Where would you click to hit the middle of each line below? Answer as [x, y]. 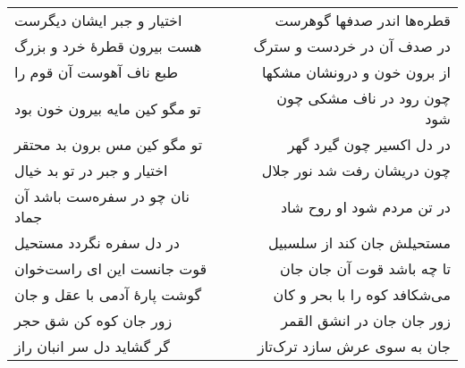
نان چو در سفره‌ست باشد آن [102, 196]
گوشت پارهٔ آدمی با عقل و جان [108, 294]
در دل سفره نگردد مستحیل [97, 243]
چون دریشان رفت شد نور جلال [356, 170]
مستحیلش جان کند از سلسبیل [359, 243]
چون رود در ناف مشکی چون [364, 98]
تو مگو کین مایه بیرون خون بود [108, 108]
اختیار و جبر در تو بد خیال [91, 170]
